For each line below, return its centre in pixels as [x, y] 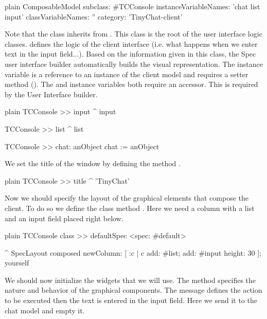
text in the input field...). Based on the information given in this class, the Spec [130, 54]
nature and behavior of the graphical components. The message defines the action [133, 290]
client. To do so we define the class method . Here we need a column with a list [130, 208]
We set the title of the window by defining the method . [93, 163]
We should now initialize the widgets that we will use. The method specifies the [130, 280]
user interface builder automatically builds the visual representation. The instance [134, 64]
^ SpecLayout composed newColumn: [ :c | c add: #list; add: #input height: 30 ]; [133, 252]
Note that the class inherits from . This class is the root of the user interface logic [133, 34]
